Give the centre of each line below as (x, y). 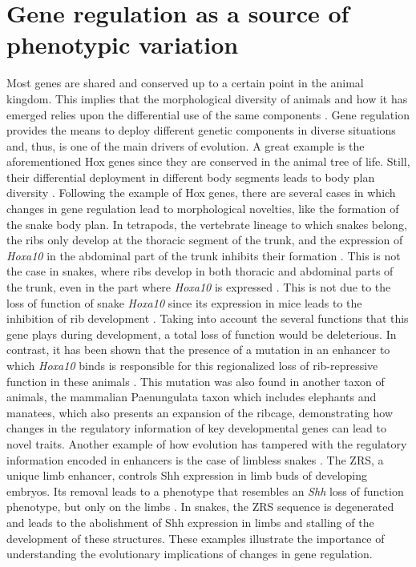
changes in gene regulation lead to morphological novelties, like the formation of (203, 209)
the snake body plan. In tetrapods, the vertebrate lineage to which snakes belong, (207, 224)
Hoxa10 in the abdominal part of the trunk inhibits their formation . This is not (204, 255)
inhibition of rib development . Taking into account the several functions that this (208, 318)
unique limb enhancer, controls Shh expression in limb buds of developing (187, 475)
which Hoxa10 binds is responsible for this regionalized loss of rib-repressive (192, 365)
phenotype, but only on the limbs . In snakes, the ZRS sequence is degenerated (200, 507)
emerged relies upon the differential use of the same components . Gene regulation (208, 114)
